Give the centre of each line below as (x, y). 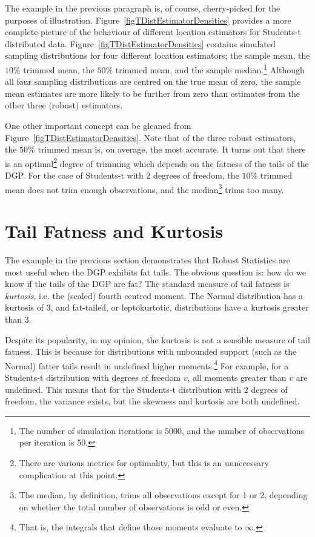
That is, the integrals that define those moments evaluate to (131, 527)
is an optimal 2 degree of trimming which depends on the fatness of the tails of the (157, 162)
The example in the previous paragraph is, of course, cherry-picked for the (143, 8)
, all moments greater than (237, 377)
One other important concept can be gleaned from (98, 125)
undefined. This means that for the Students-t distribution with (123, 389)
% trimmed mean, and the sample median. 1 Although (205, 68)
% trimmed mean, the (54, 69)
